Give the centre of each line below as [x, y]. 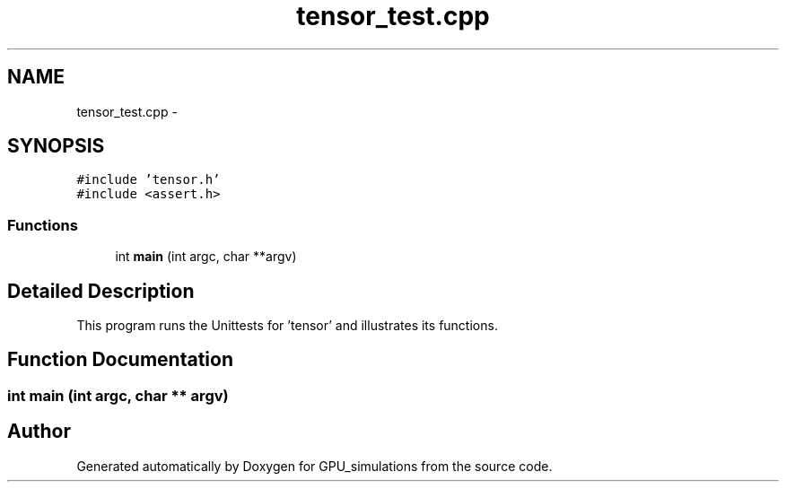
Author [39, 432]
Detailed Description [101, 291]
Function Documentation [120, 360]
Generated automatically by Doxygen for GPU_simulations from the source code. [314, 466]
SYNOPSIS [56, 146]
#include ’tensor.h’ [148, 180]
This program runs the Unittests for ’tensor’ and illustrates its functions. [287, 326]
